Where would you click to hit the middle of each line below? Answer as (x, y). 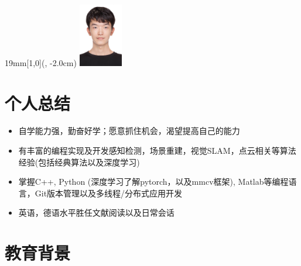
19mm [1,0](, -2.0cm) (41, 62)
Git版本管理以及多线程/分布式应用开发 (109, 193)
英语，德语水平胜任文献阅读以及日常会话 (96, 213)
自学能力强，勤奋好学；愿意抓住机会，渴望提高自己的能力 (129, 131)
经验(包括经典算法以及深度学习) (79, 162)
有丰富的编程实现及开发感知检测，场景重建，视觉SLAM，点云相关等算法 (157, 151)
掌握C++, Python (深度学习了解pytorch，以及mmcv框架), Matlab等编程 (153, 182)
